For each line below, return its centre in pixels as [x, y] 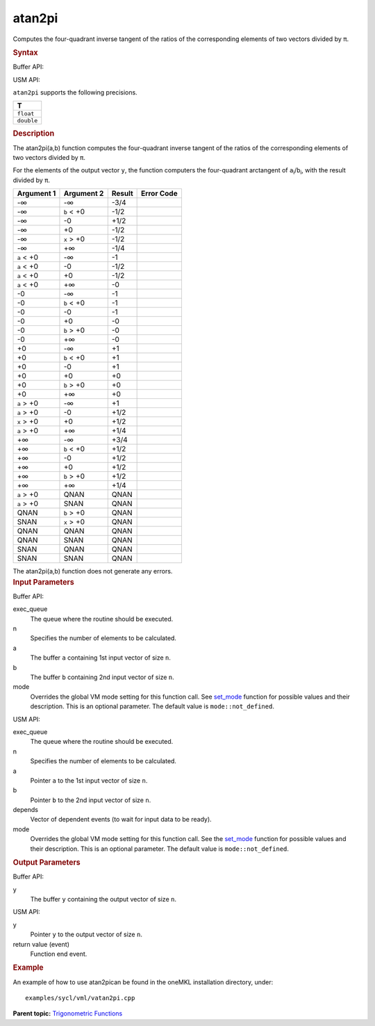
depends [25, 810]
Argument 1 [36, 193]
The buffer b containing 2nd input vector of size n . [102, 677]
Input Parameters [43, 582]
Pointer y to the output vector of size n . [86, 934]
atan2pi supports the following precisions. [75, 92]
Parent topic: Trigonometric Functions [68, 1013]
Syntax [25, 52]
